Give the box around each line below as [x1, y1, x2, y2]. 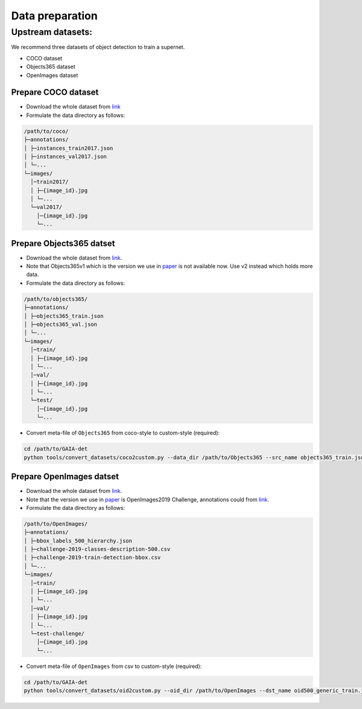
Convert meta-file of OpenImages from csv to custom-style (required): [26, 663, 202, 670]
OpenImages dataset [26, 71, 78, 78]
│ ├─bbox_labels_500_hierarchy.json [24, 537, 133, 544]
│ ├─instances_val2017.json [24, 153, 107, 160]
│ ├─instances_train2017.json [24, 145, 113, 151]
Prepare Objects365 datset [11, 238, 115, 249]
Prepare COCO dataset [11, 87, 99, 98]
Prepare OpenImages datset [11, 471, 119, 482]
